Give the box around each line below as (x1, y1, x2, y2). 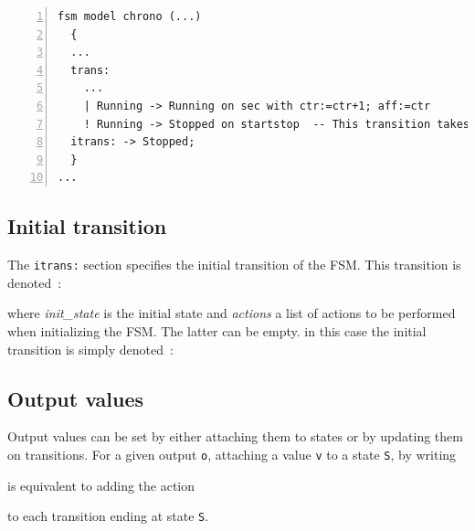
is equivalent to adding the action (7, 475, 195, 494)
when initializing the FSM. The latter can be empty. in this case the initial (7, 321, 427, 340)
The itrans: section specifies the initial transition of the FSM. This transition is (7, 255, 461, 274)
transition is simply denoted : (7, 339, 174, 358)
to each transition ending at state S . (7, 506, 209, 526)
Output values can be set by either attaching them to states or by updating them (7, 427, 463, 446)
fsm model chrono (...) (58, 10, 202, 23)
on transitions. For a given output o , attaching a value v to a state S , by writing (7, 444, 457, 463)
